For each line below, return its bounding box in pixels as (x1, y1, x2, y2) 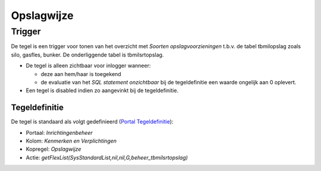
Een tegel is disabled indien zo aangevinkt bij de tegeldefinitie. (26, 87, 178, 94)
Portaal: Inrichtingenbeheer (26, 129, 93, 136)
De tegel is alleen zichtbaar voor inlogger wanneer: (26, 62, 151, 69)
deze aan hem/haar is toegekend (40, 70, 121, 77)
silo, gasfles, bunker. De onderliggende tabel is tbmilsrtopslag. (11, 51, 164, 58)
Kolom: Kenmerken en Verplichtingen (26, 137, 117, 145)
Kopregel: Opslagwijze (26, 145, 81, 153)
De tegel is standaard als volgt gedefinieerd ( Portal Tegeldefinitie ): (11, 118, 174, 125)
